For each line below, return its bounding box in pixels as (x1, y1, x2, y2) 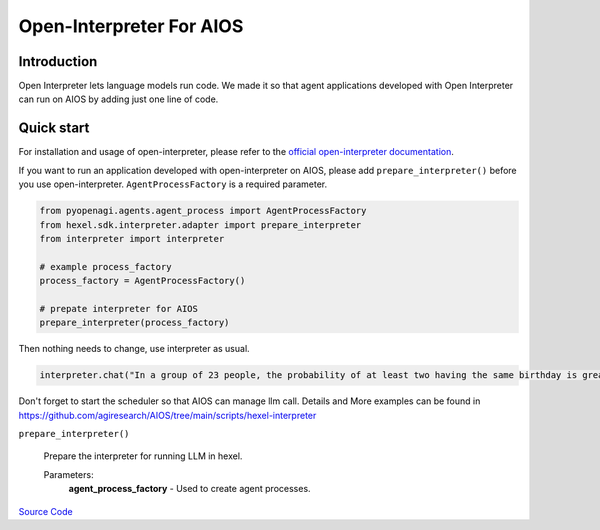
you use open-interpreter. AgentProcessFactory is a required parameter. (18, 178, 328, 190)
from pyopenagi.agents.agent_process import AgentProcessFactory (39, 205, 367, 217)
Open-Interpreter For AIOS (18, 15, 244, 37)
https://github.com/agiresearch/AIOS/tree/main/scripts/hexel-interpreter (18, 409, 317, 421)
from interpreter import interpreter (39, 233, 225, 244)
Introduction (18, 53, 98, 70)
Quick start (18, 120, 90, 137)
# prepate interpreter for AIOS (39, 303, 199, 314)
